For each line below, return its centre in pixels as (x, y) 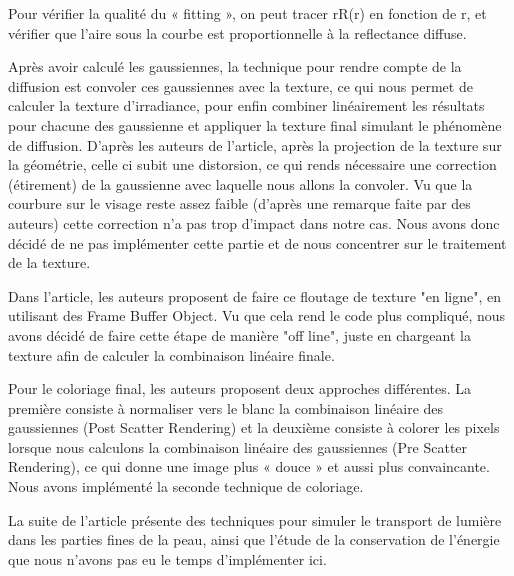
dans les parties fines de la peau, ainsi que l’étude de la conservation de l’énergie (254, 539)
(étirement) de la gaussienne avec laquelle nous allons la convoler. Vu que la (240, 183)
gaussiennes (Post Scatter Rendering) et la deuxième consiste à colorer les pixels (254, 427)
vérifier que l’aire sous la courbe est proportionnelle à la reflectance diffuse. (237, 32)
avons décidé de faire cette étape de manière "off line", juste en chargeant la (239, 334)
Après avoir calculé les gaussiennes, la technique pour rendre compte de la (235, 66)
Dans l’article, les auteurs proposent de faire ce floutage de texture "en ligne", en (254, 295)
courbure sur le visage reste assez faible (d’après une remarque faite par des (239, 203)
